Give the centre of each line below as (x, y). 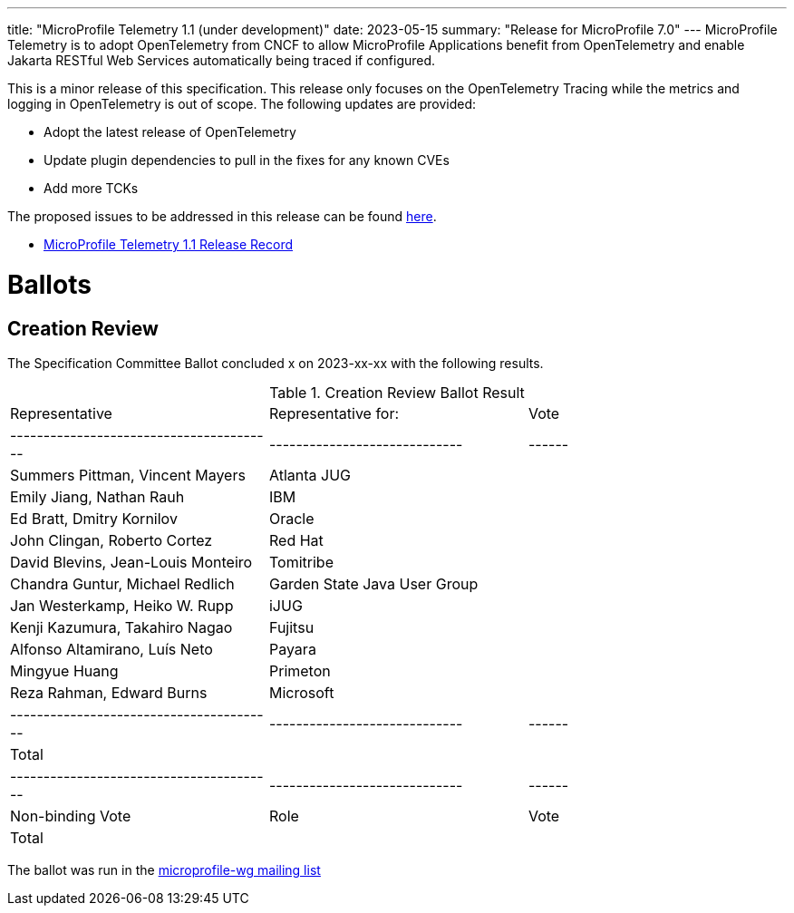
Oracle (291, 518)
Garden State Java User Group (373, 583)
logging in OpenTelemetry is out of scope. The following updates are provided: (242, 104)
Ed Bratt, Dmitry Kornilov (94, 518)
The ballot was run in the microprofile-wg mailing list (164, 869)
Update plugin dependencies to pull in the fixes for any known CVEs (247, 160)
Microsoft (301, 692)
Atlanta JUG (310, 475)
